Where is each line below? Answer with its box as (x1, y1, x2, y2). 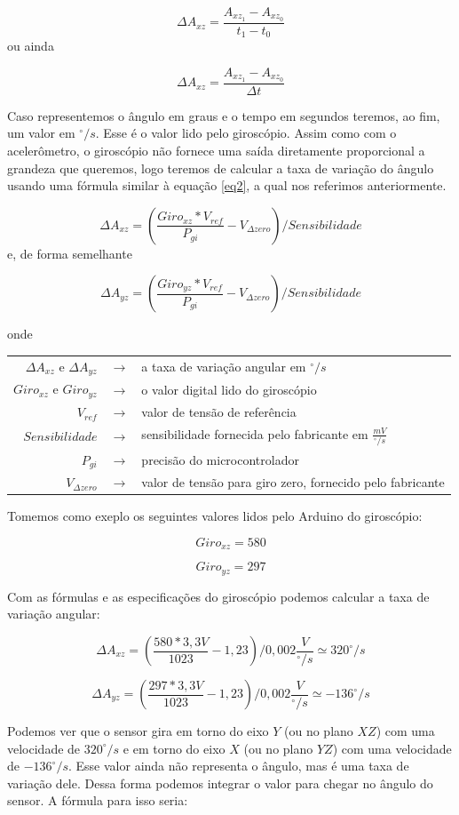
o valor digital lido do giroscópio (141, 380, 317, 398)
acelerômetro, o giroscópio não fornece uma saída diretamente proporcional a (7, 141, 425, 160)
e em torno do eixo (123, 739, 226, 757)
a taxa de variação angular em (141, 357, 306, 376)
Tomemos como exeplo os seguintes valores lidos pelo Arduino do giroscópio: (7, 507, 423, 525)
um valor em (7, 124, 75, 142)
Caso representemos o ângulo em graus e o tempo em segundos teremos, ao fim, (7, 106, 440, 124)
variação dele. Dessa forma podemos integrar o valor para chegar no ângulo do (7, 773, 433, 792)
